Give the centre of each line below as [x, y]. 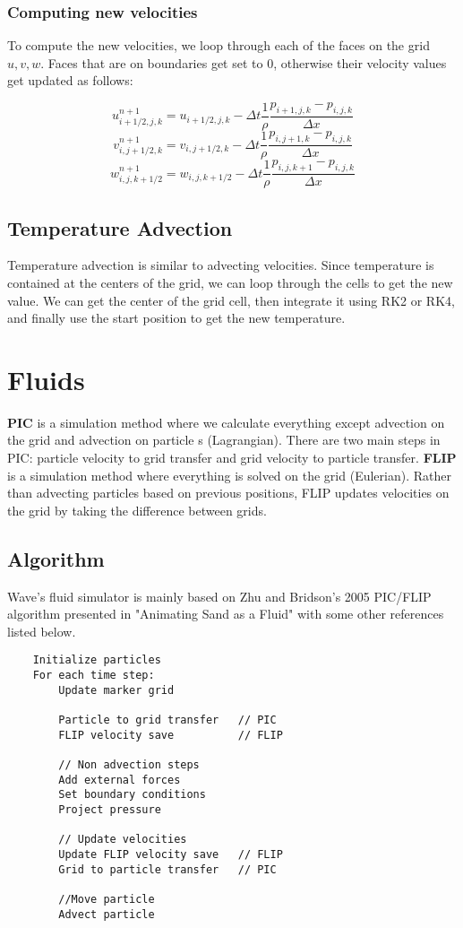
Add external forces [120, 780]
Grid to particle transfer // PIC [167, 869]
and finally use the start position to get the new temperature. [176, 318]
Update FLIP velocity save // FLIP [171, 854]
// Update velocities [123, 840]
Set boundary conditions [132, 795]
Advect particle [107, 914]
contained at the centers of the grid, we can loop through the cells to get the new [230, 282]
